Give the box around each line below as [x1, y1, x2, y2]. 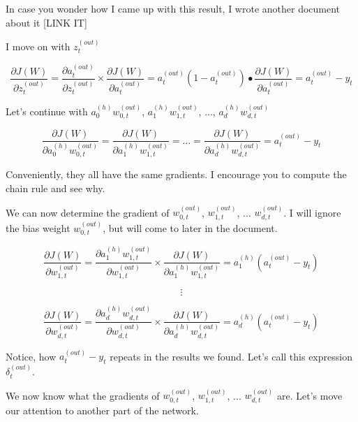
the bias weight [6, 220, 70, 235]
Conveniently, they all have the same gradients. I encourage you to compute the [6, 167, 347, 182]
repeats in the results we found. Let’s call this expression [110, 349, 352, 363]
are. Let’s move [276, 388, 343, 402]
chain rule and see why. [6, 180, 105, 195]
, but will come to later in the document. [103, 220, 278, 235]
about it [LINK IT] [6, 15, 87, 29]
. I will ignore [283, 205, 341, 219]
